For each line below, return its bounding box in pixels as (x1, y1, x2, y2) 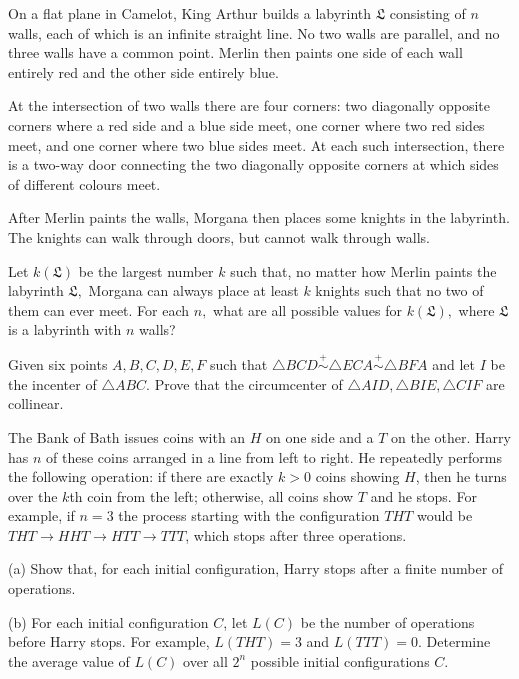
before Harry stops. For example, (8, 631, 210, 652)
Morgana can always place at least (88, 280, 299, 301)
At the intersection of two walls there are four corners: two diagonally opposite (8, 95, 490, 116)
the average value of (8, 650, 130, 671)
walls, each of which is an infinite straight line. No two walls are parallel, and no (8, 22, 500, 43)
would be (416, 505, 473, 526)
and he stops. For (370, 485, 477, 506)
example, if (8, 505, 75, 526)
